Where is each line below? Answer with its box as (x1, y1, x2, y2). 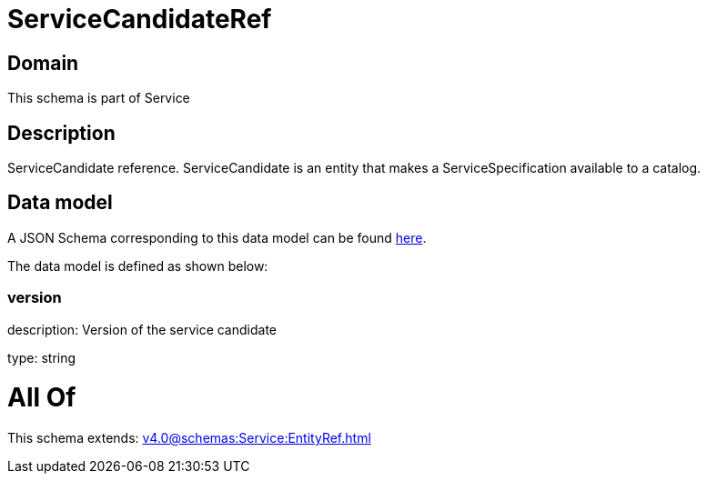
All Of (7, 382, 76, 414)
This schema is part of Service (7, 90, 190, 106)
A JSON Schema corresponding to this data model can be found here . (7, 229, 427, 246)
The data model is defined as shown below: (7, 257, 268, 274)
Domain (7, 51, 79, 75)
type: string (7, 349, 76, 366)
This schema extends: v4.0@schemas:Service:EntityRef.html (7, 430, 371, 446)
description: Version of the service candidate (7, 321, 278, 337)
